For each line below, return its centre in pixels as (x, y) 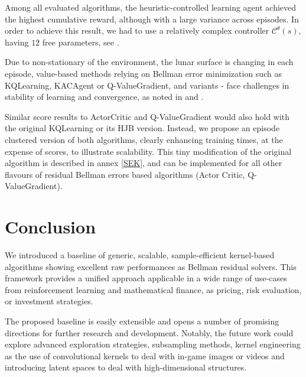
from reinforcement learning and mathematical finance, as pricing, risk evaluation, (153, 289)
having (17, 42)
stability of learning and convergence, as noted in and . (104, 97)
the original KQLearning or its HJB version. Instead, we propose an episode (142, 128)
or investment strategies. (49, 301)
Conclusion (51, 227)
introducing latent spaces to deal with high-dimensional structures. (126, 367)
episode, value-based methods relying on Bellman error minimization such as (143, 73)
